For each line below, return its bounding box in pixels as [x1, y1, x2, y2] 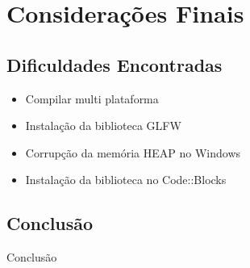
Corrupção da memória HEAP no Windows [25, 144, 241, 161]
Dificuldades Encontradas [6, 52, 223, 77]
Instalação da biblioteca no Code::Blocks [25, 171, 227, 188]
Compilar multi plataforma [25, 90, 159, 107]
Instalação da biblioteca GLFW [25, 117, 181, 134]
